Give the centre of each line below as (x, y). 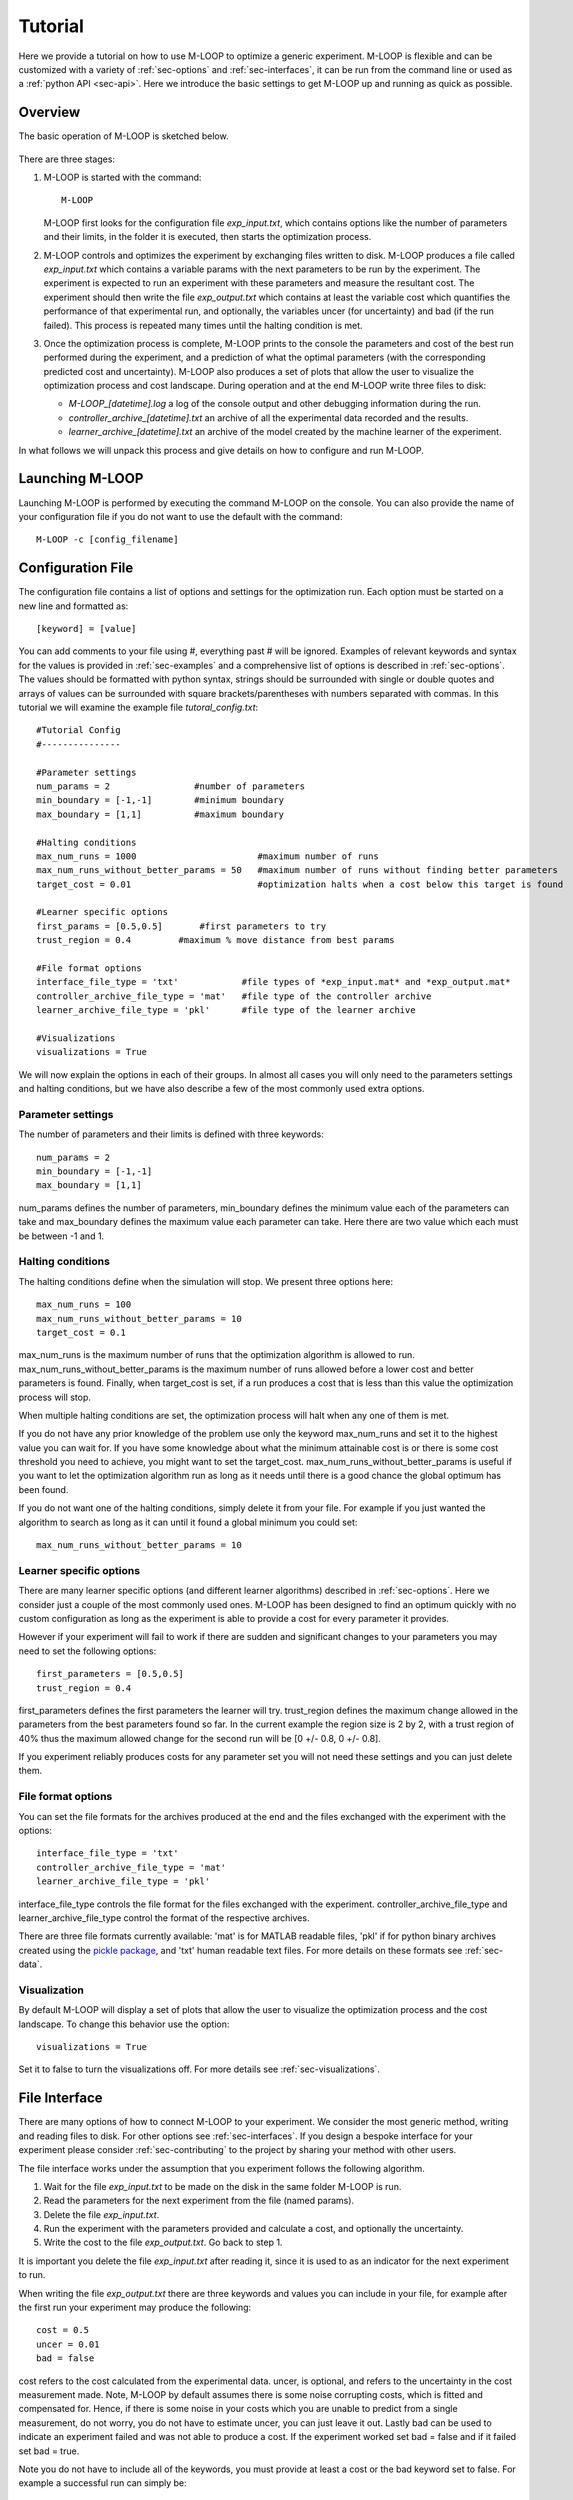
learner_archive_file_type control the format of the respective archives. (164, 1917)
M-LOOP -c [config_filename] (107, 539)
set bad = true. (49, 2451)
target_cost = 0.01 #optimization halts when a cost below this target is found (300, 884)
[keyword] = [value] (86, 629)
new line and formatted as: (73, 606)
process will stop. (55, 1397)
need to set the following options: (87, 1651)
